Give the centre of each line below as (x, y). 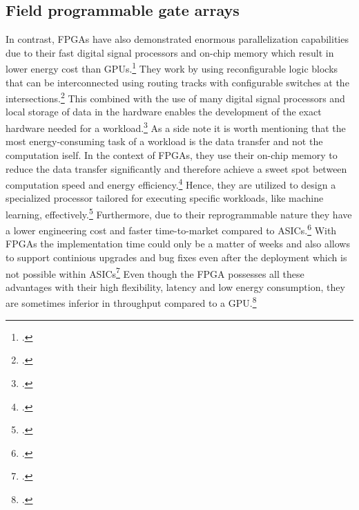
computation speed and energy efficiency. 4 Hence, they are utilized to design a (171, 183)
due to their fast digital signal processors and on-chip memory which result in (170, 52)
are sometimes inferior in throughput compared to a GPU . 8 (131, 302)
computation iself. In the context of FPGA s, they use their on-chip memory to (172, 154)
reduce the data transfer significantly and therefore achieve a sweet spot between (176, 168)
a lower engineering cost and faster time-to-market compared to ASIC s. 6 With (171, 229)
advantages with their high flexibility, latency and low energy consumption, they (175, 286)
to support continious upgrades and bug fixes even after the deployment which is (176, 257)
